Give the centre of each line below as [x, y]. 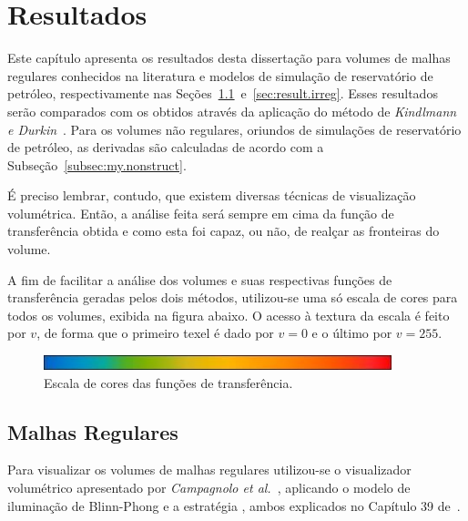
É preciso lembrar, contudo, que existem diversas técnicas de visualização [212, 195]
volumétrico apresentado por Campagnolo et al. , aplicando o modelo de [209, 487]
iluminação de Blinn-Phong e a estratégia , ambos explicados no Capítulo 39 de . [234, 505]
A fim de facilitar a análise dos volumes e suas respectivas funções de [200, 279]
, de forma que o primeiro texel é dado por [155, 333]
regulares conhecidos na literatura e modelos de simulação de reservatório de [220, 75]
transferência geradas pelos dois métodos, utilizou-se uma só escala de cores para [233, 297]
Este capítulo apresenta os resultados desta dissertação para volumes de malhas [229, 58]
